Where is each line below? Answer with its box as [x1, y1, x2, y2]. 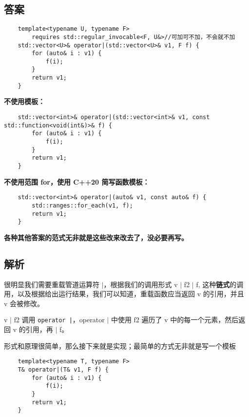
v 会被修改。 [4, 298, 44, 308]
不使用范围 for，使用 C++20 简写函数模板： [4, 176, 150, 187]
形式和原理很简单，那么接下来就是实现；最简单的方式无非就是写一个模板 [4, 340, 236, 351]
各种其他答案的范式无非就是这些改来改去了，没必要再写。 [4, 232, 188, 242]
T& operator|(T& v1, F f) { [18, 366, 109, 373]
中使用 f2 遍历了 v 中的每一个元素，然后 [111, 314, 239, 325]
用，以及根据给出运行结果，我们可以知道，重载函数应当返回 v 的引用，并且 [4, 289, 244, 299]
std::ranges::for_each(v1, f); [32, 202, 133, 209]
